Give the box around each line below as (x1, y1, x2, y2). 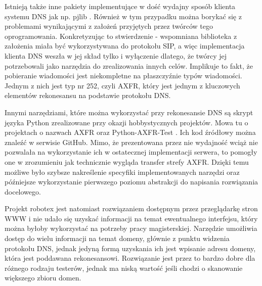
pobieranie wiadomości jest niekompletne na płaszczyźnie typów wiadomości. (5, 70, 242, 81)
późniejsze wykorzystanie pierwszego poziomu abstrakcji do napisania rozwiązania (5, 176, 258, 187)
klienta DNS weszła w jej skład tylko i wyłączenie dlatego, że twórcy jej (5, 50, 227, 61)
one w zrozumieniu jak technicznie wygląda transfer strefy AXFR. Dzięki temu (5, 156, 249, 167)
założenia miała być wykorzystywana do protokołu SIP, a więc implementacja (5, 40, 245, 51)
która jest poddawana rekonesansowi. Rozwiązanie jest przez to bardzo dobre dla (5, 253, 255, 263)
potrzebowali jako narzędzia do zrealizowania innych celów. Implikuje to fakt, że (5, 60, 253, 71)
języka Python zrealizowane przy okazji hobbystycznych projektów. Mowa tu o (5, 117, 248, 127)
